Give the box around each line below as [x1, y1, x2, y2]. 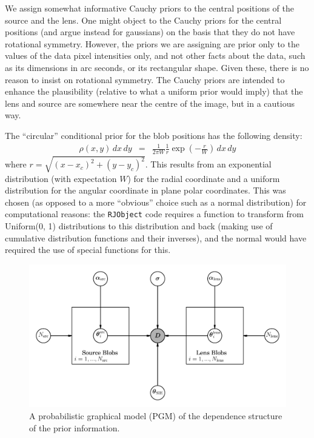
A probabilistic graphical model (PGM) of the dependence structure [29, 409, 282, 422]
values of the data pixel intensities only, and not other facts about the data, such [5, 49, 306, 62]
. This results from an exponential [145, 158, 272, 170]
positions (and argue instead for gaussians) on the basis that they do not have [5, 25, 295, 38]
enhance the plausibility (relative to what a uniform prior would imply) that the [5, 85, 303, 98]
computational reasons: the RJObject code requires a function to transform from [5, 207, 304, 220]
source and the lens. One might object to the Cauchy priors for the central [5, 13, 282, 26]
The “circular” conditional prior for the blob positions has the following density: [5, 129, 302, 141]
